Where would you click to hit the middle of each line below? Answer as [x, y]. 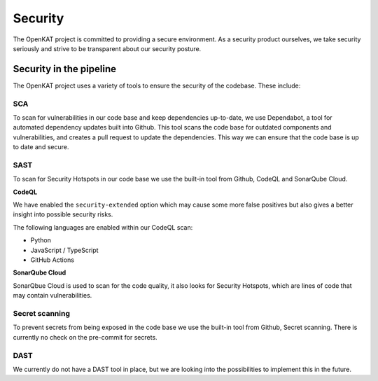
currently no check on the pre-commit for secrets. [85, 337]
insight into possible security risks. [63, 214]
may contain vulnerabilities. [52, 296]
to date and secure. [41, 147]
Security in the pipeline [65, 69]
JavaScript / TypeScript [64, 250]
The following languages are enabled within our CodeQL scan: [103, 227]
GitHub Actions [52, 260]
